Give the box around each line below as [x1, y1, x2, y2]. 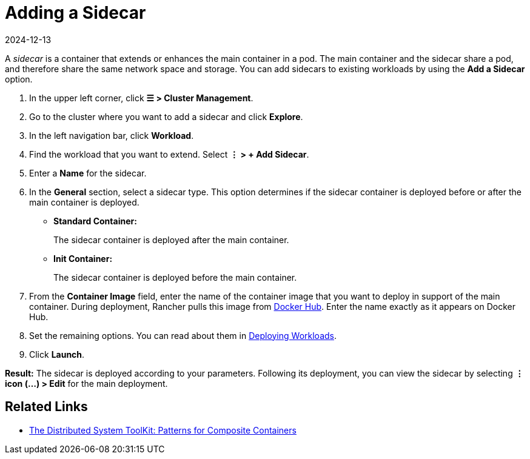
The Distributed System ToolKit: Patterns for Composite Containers [29, 424, 297, 435]
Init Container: [53, 253, 113, 264]
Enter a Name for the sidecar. [29, 167, 147, 178]
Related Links [5, 399, 88, 415]
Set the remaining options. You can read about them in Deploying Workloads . [29, 330, 337, 341]
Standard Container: [53, 215, 137, 226]
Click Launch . [29, 349, 85, 360]
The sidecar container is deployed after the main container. [53, 234, 289, 245]
